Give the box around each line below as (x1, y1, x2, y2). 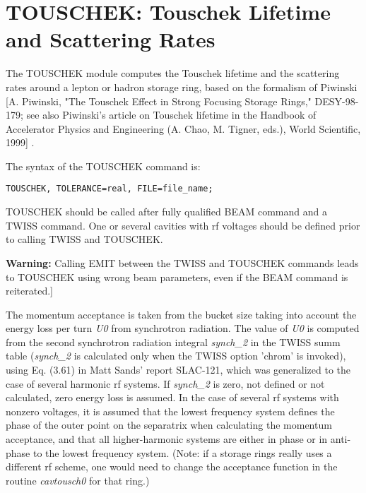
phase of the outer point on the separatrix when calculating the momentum (6, 417, 332, 432)
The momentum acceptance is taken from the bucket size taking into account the (6, 307, 357, 321)
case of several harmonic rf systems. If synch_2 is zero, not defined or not (6, 376, 325, 391)
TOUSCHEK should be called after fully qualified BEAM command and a (6, 204, 327, 219)
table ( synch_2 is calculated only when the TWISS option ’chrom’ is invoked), (6, 348, 346, 363)
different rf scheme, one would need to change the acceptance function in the (6, 459, 338, 474)
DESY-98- (314, 93, 359, 108)
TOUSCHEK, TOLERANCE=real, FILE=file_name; (6, 184, 213, 194)
